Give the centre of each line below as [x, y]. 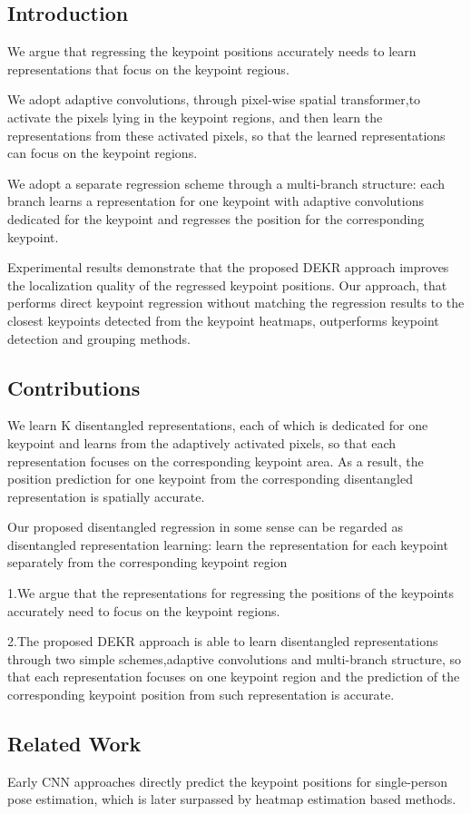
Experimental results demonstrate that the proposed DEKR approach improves [228, 267]
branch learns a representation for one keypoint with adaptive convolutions [216, 201]
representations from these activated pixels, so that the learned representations [226, 135]
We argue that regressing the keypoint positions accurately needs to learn [212, 51]
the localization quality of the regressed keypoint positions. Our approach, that [227, 284]
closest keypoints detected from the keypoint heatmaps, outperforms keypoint [223, 320]
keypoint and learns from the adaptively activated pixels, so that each [202, 442]
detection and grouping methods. [99, 338]
